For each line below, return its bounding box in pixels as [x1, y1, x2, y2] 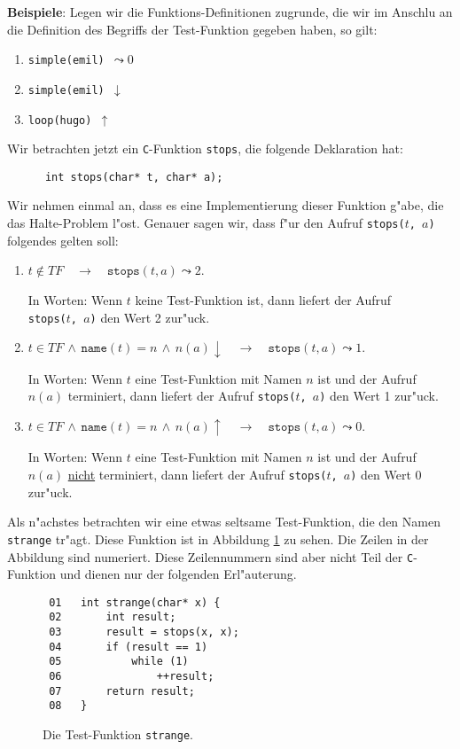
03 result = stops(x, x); [49, 626, 239, 639]
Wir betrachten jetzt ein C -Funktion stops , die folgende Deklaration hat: [7, 139, 403, 158]
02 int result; [49, 611, 176, 624]
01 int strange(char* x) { [49, 596, 221, 609]
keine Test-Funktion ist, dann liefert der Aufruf [135, 290, 392, 308]
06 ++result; [49, 670, 214, 683]
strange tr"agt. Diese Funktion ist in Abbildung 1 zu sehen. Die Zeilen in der [7, 529, 429, 548]
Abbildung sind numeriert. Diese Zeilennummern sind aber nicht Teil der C [7, 547, 414, 566]
